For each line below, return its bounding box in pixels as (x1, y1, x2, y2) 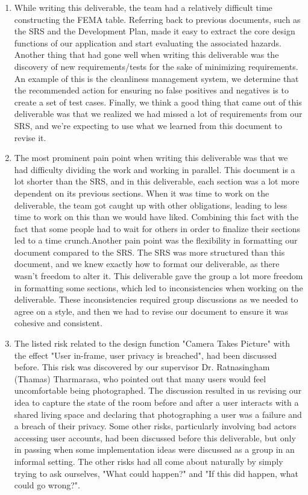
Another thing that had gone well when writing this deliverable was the (14, 48, 279, 61)
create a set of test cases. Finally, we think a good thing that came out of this (14, 95, 302, 108)
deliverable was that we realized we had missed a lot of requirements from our (14, 107, 303, 120)
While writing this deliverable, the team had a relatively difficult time (14, 1, 272, 13)
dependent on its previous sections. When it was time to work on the (14, 186, 269, 199)
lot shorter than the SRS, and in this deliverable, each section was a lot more (14, 175, 300, 188)
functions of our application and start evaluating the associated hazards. (14, 36, 281, 49)
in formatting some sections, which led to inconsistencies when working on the (14, 281, 303, 294)
